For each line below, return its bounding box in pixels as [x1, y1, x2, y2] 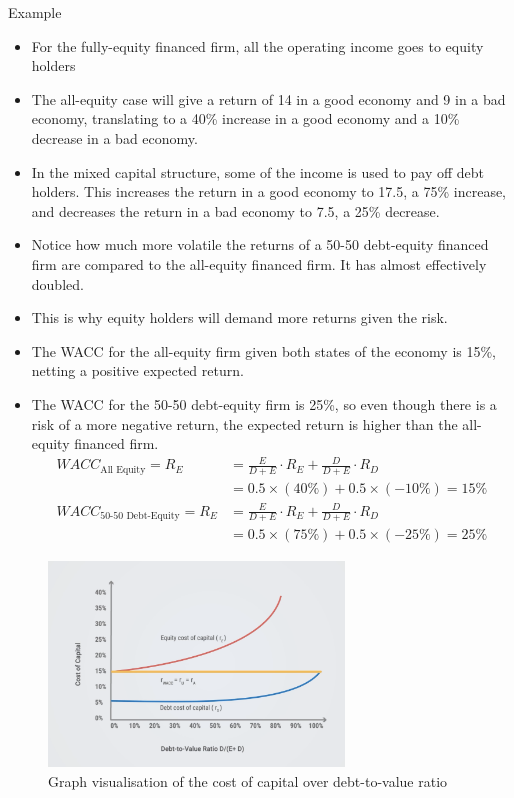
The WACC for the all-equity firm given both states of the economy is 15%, [31, 340, 497, 361]
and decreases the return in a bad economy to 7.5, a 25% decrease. [31, 200, 440, 221]
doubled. [31, 273, 84, 294]
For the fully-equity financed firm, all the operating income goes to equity [31, 35, 484, 56]
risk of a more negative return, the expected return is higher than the [31, 413, 458, 434]
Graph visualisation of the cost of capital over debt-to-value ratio [48, 770, 448, 791]
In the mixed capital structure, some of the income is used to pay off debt [31, 161, 485, 182]
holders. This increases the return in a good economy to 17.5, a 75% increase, [31, 181, 507, 202]
